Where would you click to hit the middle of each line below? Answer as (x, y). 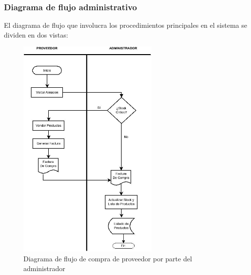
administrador (44, 268)
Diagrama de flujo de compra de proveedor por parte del (108, 258)
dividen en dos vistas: (36, 34)
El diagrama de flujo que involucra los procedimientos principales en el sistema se (125, 25)
